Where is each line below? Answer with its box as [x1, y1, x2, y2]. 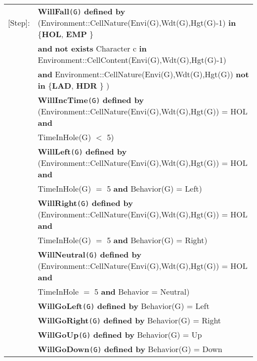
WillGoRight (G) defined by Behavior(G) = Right [38, 314, 221, 326]
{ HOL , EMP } [38, 28, 94, 40]
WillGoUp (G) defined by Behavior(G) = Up [38, 329, 202, 340]
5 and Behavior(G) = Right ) [107, 234, 208, 246]
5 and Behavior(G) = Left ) [107, 183, 202, 194]
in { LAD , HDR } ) [38, 80, 110, 91]
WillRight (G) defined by [38, 197, 133, 208]
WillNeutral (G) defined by [38, 249, 141, 260]
